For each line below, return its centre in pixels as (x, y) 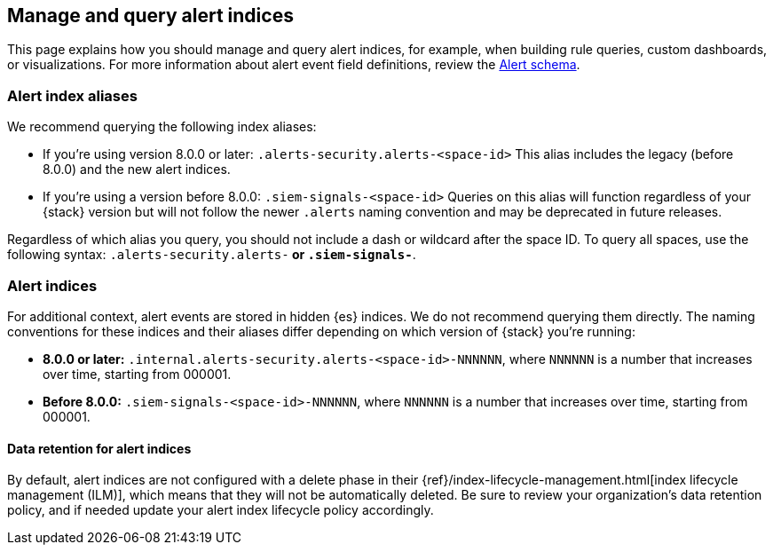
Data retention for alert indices (99, 448)
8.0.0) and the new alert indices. (137, 170)
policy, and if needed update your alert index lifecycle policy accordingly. (221, 510)
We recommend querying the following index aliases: (162, 127)
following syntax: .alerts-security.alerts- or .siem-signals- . (212, 255)
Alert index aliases (72, 95)
